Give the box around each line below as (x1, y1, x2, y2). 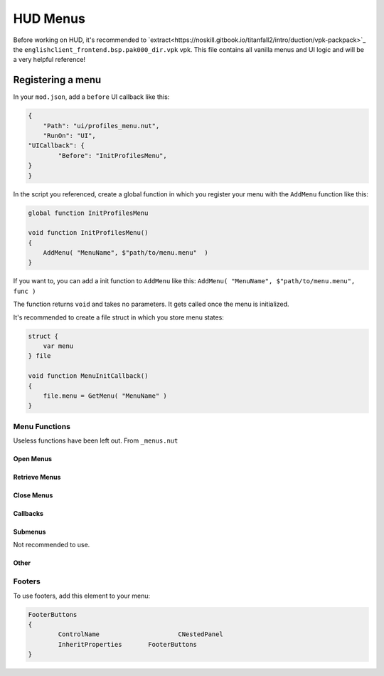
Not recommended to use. (13, 541, 90, 549)
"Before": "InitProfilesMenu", (58, 152, 167, 159)
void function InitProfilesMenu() (28, 228, 149, 237)
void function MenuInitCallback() (28, 372, 149, 380)
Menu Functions (13, 421, 71, 431)
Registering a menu (13, 74, 102, 86)
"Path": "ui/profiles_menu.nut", (43, 122, 160, 130)
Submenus (13, 527, 46, 537)
